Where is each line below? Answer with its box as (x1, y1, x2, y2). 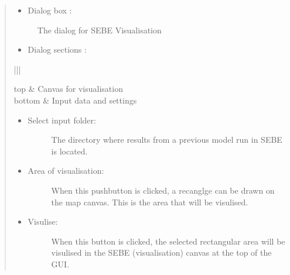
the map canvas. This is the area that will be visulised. (51, 195, 248, 208)
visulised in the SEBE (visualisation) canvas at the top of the (51, 246, 272, 259)
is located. (51, 145, 88, 157)
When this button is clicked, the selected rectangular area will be (51, 235, 285, 247)
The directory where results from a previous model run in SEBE (51, 133, 282, 146)
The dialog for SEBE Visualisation (37, 23, 162, 36)
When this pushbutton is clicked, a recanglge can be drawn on (51, 184, 275, 196)
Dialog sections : (28, 43, 87, 56)
